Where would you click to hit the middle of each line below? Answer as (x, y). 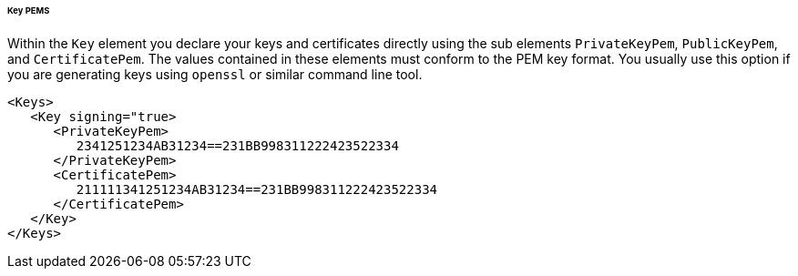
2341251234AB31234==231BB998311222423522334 (237, 145)
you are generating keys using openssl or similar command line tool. (215, 74)
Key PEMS (29, 10)
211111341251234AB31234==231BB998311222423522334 (257, 189)
